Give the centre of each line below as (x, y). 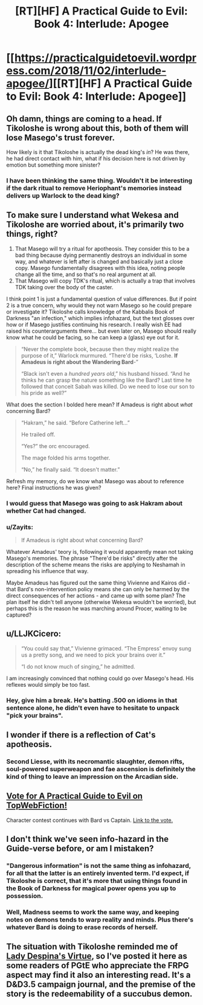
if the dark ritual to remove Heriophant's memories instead (94, 188)
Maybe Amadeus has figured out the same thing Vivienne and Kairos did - (98, 583)
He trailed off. (38, 434)
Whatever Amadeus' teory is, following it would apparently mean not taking (100, 551)
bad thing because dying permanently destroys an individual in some (101, 255)
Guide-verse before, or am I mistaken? (80, 849)
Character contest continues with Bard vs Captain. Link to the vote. (90, 820)
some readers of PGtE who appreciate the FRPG (98, 965)
